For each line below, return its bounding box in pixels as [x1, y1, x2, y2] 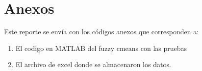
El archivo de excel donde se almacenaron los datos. [15, 59, 171, 70]
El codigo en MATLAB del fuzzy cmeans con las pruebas [15, 43, 187, 53]
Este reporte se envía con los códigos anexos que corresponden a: [4, 26, 199, 37]
